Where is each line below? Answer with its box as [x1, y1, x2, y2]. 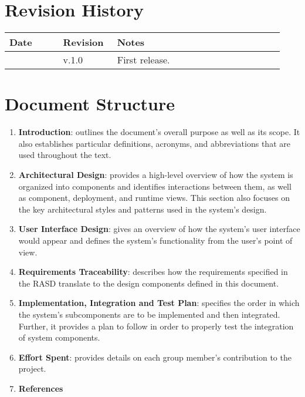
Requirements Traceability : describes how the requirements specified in [18, 265, 288, 278]
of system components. [18, 331, 100, 344]
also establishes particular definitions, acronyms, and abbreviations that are [18, 137, 290, 149]
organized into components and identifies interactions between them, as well [18, 180, 292, 192]
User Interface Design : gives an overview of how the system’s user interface [18, 223, 300, 235]
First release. [117, 53, 170, 67]
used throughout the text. [18, 149, 111, 161]
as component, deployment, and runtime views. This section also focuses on [18, 191, 290, 204]
